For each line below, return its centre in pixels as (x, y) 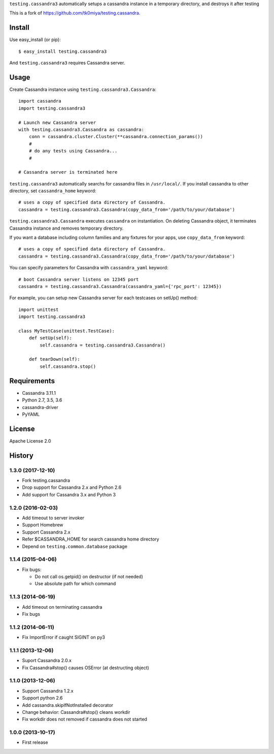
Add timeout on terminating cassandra (62, 607)
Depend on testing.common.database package (75, 546)
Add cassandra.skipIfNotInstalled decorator (68, 705)
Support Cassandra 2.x (46, 532)
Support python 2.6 (42, 698)
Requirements (32, 381)
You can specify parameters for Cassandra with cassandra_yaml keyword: (89, 268)
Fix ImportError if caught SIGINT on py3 (63, 637)
